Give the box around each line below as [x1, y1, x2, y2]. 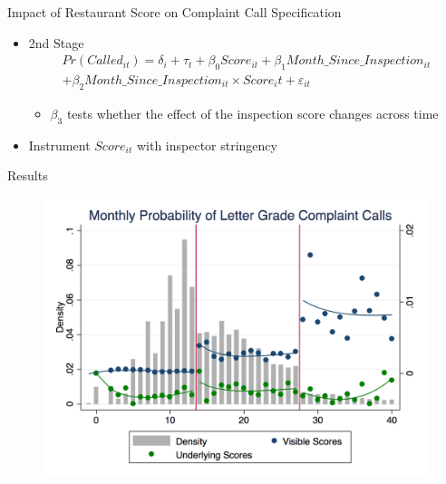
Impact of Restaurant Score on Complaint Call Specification [7, 3, 342, 21]
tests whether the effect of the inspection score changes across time [66, 103, 439, 122]
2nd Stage [28, 33, 84, 52]
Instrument [28, 135, 91, 154]
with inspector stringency [136, 135, 277, 154]
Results [7, 166, 48, 185]
